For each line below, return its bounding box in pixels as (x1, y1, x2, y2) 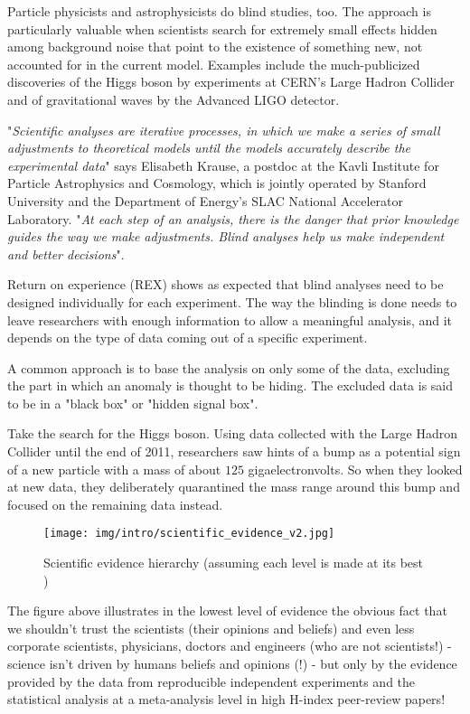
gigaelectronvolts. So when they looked (248, 459, 463, 478)
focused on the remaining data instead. (7, 494, 223, 513)
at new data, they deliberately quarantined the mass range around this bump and (7, 477, 460, 496)
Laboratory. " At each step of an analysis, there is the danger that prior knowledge (7, 209, 459, 228)
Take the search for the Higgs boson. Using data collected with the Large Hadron (7, 424, 458, 443)
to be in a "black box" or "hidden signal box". (7, 393, 258, 412)
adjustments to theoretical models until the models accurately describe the (7, 138, 411, 157)
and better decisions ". (7, 244, 125, 263)
